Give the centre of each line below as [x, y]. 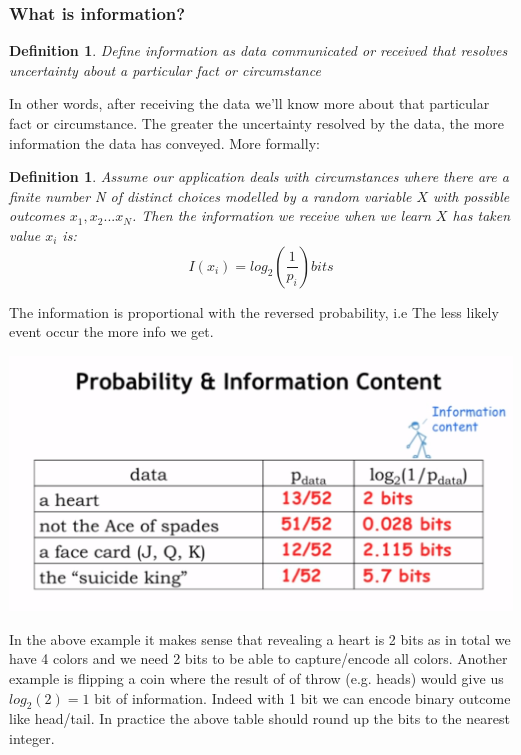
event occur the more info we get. [111, 331]
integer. [32, 737]
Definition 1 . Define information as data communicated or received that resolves [258, 50]
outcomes [37, 215]
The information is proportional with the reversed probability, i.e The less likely [254, 311]
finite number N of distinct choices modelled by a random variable [210, 195]
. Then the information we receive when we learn [281, 215]
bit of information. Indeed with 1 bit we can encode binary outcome [302, 697]
